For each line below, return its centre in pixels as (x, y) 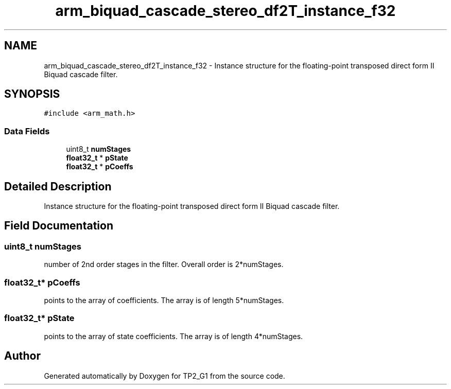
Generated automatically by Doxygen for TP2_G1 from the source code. (164, 376)
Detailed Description (58, 186)
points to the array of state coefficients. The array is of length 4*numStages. (174, 336)
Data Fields (27, 131)
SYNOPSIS (32, 94)
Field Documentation (59, 226)
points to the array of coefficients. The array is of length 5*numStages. (164, 300)
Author (22, 356)
